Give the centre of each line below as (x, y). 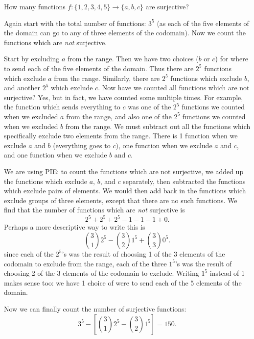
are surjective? (167, 6)
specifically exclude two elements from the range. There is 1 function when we (121, 136)
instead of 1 (227, 273)
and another (22, 88)
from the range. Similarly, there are (107, 78)
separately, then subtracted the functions (184, 181)
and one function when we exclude (56, 155)
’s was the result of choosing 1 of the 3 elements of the (143, 253)
